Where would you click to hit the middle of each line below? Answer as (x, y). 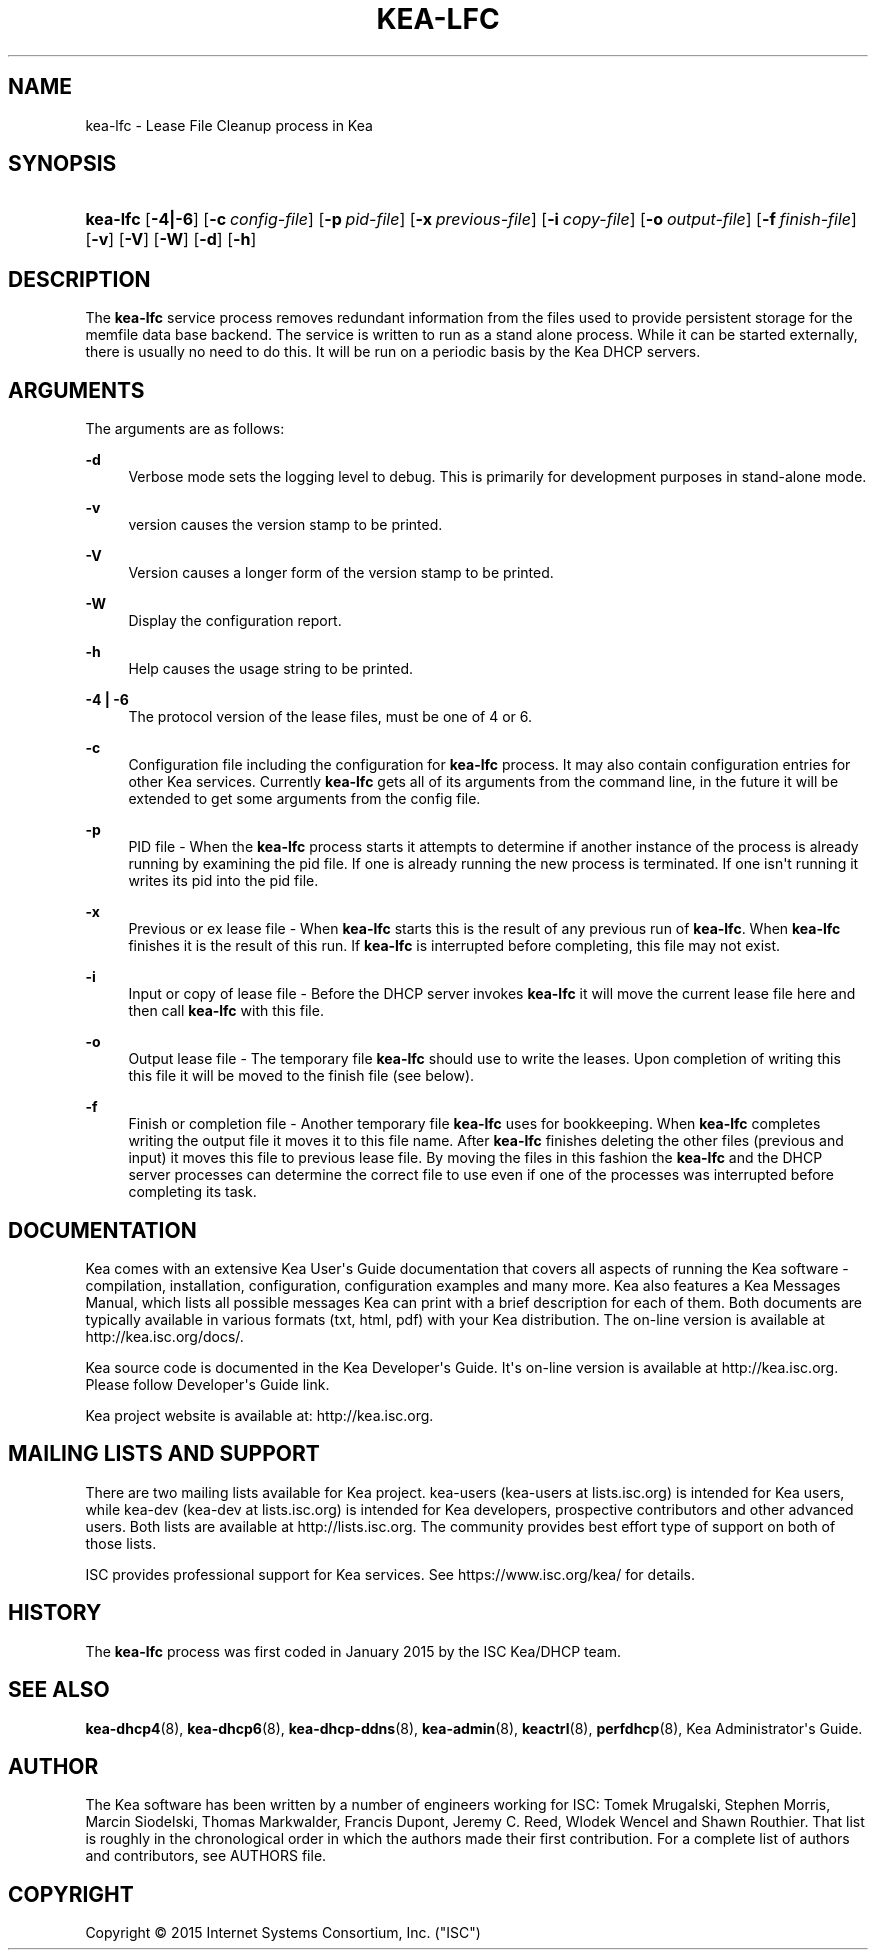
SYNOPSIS (62, 164)
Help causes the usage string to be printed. (271, 669)
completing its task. (192, 1192)
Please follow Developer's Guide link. (207, 1384)
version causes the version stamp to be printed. (285, 525)
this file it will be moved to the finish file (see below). (301, 1076)
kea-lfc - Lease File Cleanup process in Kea (229, 125)
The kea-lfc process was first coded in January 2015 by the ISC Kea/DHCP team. (353, 1651)
